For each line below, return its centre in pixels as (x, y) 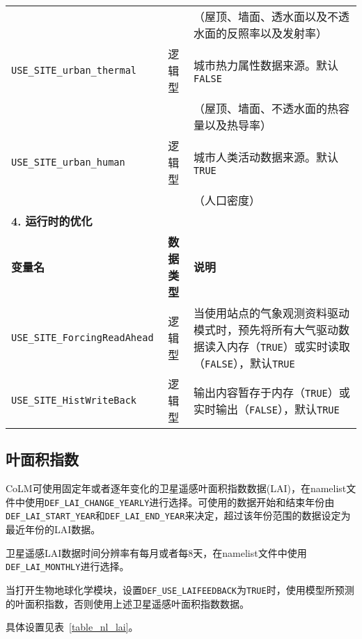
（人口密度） (227, 200)
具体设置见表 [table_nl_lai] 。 (72, 627)
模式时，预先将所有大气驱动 (266, 330)
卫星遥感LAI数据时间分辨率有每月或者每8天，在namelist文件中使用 (156, 552)
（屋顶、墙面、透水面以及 (261, 16)
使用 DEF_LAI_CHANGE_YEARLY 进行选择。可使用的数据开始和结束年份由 (180, 502)
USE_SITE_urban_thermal (74, 70)
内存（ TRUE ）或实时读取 (289, 346)
